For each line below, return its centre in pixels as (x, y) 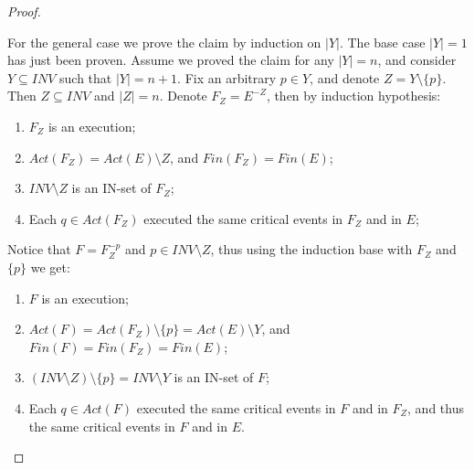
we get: (50, 267)
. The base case (382, 42)
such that (86, 77)
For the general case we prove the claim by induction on (164, 42)
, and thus (436, 407)
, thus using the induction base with (311, 249)
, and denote (345, 77)
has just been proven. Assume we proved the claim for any (171, 60)
